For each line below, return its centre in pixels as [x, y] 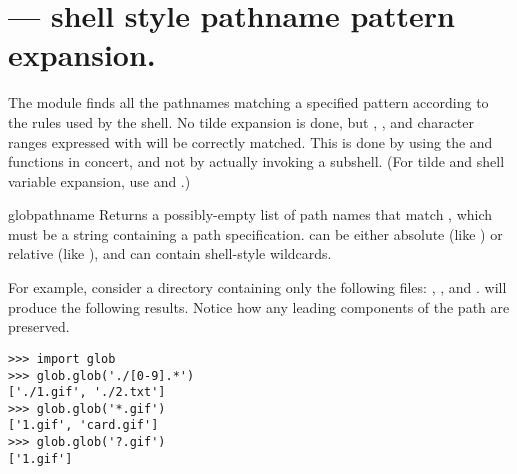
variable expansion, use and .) [99, 180]
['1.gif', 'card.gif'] [83, 425]
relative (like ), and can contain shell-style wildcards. [170, 253]
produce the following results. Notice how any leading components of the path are [259, 306]
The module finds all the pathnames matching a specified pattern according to [248, 102]
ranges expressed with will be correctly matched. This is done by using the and [250, 141]
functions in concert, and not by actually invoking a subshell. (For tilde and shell [256, 161]
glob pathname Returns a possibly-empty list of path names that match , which [250, 214]
